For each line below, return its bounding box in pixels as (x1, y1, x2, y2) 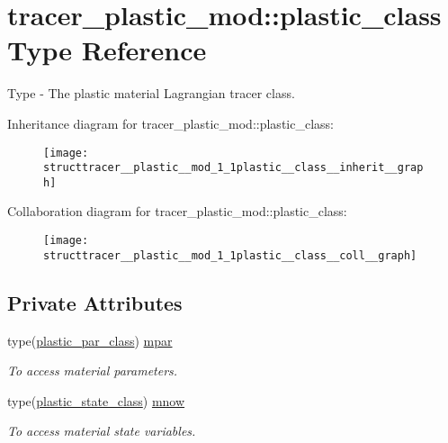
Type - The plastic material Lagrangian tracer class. (7, 84, 295, 103)
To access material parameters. (7, 361, 178, 380)
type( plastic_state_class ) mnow (7, 391, 185, 410)
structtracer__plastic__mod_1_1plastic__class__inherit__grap (43, 161, 424, 175)
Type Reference (7, 32, 207, 68)
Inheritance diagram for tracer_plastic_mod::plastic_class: (7, 113, 334, 132)
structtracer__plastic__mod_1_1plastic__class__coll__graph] (43, 249, 417, 262)
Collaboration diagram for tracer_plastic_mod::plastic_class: (7, 202, 347, 221)
